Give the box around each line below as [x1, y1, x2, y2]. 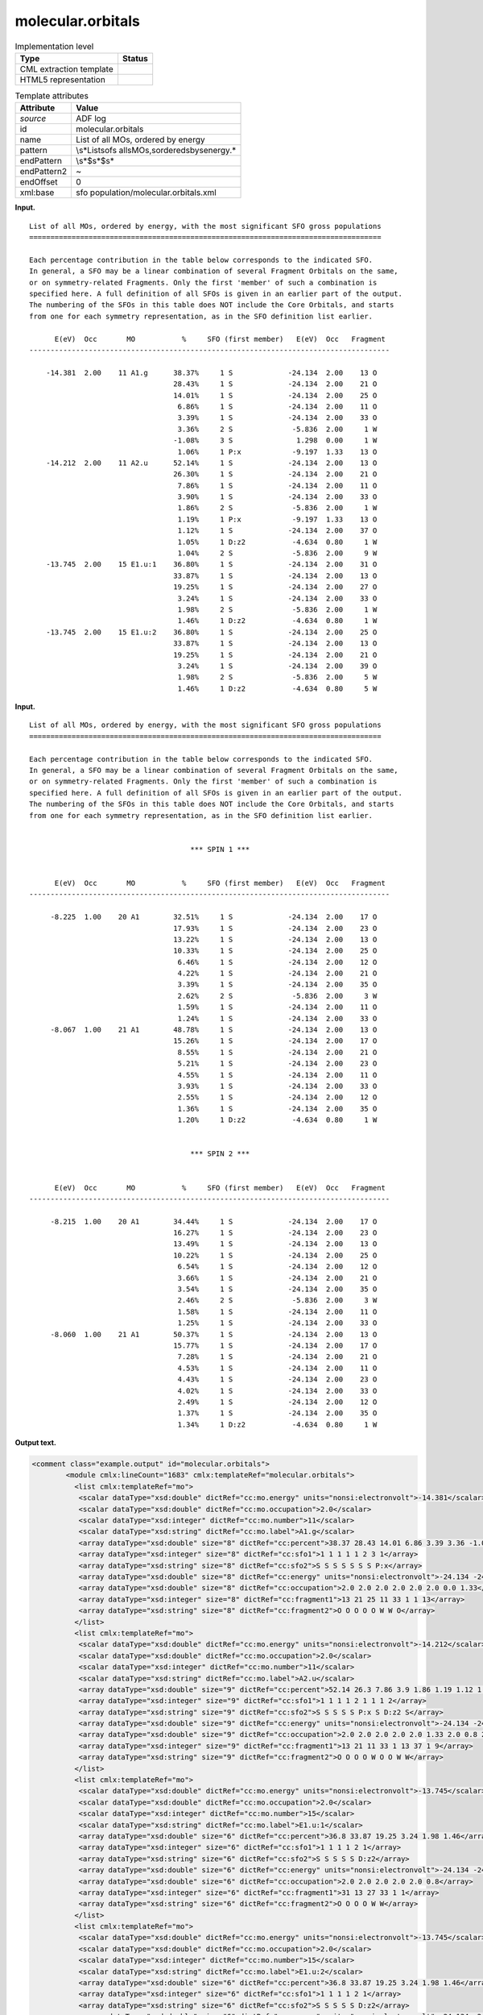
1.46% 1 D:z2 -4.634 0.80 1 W [177, 617, 378, 625]
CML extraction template [19, 63, 114, 74]
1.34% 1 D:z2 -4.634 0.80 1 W [177, 1419, 378, 1429]
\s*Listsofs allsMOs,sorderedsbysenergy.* [76, 145, 237, 156]
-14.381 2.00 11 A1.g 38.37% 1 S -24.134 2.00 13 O [45, 368, 378, 377]
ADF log [76, 113, 106, 124]
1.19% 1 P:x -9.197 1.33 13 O [177, 514, 378, 524]
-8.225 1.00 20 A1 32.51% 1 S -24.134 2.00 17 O [50, 912, 378, 922]
